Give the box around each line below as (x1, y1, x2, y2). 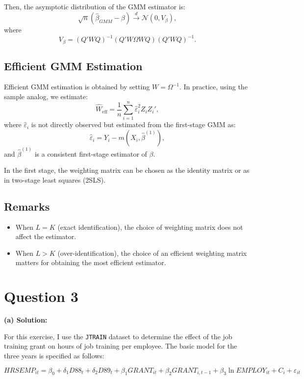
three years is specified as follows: (4, 351, 104, 361)
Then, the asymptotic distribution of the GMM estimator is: (4, 1, 185, 11)
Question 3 (4, 286, 78, 306)
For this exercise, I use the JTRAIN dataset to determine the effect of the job (4, 331, 232, 341)
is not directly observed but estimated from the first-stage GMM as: (31, 119, 236, 130)
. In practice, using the (179, 81, 248, 92)
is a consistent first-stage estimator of (34, 148, 147, 159)
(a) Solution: (4, 315, 48, 325)
